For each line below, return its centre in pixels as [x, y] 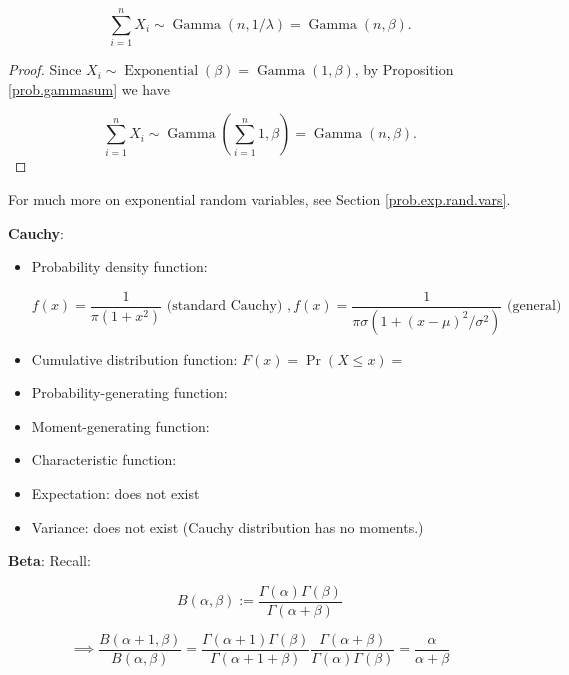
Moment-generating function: [120, 425]
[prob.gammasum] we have [89, 88]
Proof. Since [45, 69]
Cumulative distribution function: [134, 358]
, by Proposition [404, 69]
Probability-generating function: [129, 392]
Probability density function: [119, 266]
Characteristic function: [104, 459]
